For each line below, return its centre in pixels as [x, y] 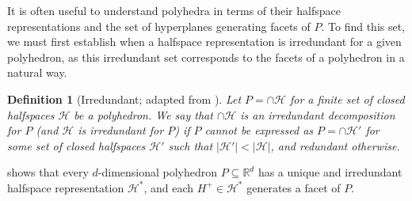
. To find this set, [363, 26]
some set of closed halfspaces [76, 145]
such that [191, 145]
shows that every [48, 172]
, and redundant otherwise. [335, 145]
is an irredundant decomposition [318, 114]
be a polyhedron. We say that [143, 114]
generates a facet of [294, 187]
